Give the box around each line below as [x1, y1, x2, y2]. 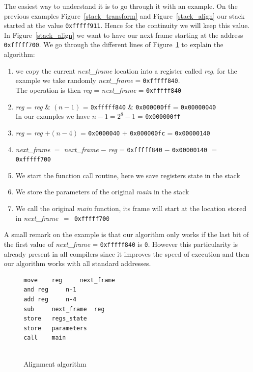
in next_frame [15, 213, 58, 223]
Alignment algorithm [24, 358, 86, 369]
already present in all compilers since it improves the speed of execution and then [4, 248, 250, 259]
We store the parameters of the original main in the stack [15, 186, 189, 197]
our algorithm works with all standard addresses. [4, 258, 151, 268]
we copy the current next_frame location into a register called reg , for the [15, 65, 237, 76]
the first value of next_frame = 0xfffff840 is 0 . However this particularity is [4, 239, 238, 249]
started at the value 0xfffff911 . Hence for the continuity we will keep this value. [4, 20, 250, 30]
